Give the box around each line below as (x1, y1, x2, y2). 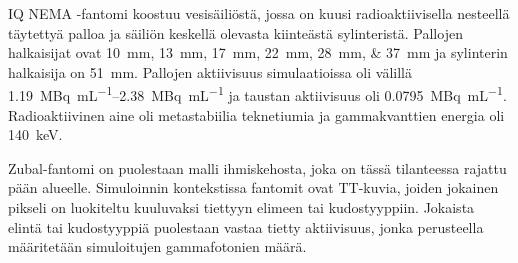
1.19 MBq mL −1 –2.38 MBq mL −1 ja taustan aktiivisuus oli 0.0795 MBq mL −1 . (8, 82, 507, 106)
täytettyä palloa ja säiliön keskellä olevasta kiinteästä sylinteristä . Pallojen (8, 22, 463, 43)
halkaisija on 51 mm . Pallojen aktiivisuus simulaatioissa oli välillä (8, 61, 412, 82)
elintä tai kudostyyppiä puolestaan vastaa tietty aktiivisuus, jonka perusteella (8, 216, 484, 237)
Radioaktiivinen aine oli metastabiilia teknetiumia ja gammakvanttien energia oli (8, 104, 505, 125)
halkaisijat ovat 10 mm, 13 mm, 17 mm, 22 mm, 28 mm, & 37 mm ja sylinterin (8, 42, 508, 63)
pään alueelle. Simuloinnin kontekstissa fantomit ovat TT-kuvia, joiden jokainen (8, 177, 499, 198)
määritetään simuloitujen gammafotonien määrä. (8, 236, 307, 257)
